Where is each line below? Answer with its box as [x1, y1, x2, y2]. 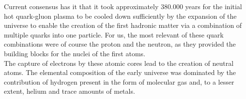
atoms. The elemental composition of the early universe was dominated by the [4, 67, 236, 77]
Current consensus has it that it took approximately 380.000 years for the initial [4, 1, 242, 11]
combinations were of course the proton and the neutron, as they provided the [4, 39, 236, 49]
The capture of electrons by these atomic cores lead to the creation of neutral [4, 58, 234, 68]
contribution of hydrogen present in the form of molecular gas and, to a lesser [4, 76, 234, 87]
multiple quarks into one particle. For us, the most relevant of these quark [4, 29, 224, 39]
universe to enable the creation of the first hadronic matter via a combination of [4, 20, 242, 30]
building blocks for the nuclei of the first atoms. [4, 48, 145, 58]
